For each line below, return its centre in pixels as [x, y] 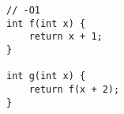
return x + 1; [66, 37]
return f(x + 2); [74, 89]
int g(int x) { [46, 76]
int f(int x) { [46, 23]
